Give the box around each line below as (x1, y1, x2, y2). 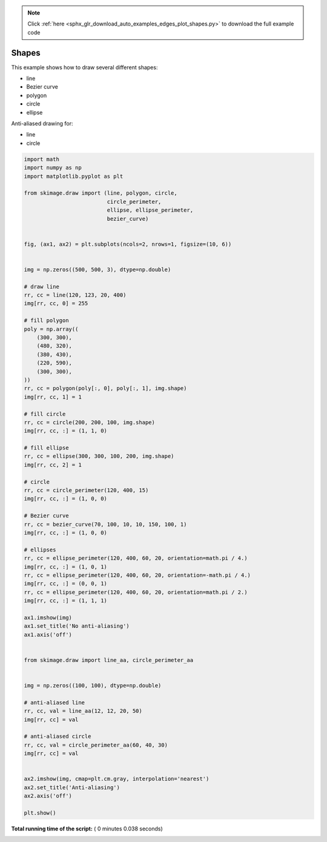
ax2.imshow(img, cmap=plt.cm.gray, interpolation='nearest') (24, 775, 210, 783)
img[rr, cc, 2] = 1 (24, 461, 82, 468)
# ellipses (24, 546, 56, 553)
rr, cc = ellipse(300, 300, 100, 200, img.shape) (24, 453, 174, 460)
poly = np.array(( (24, 325, 79, 332)
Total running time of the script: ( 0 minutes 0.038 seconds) (11, 825, 163, 832)
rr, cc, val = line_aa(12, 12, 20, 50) (24, 707, 142, 715)
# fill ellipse (24, 445, 69, 451)
